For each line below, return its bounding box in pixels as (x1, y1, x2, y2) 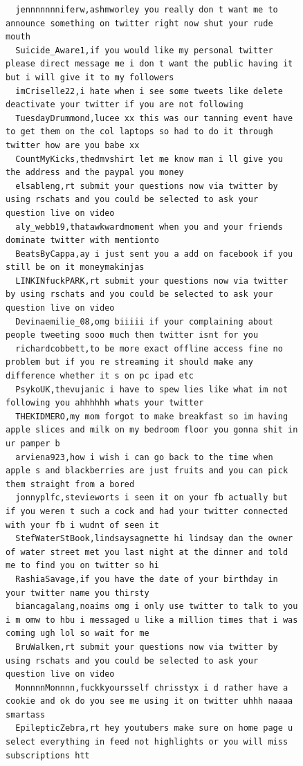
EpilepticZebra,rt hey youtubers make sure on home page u (15, 723, 293, 733)
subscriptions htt (6, 750, 90, 760)
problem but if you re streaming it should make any (6, 357, 253, 367)
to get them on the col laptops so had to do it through (6, 127, 273, 137)
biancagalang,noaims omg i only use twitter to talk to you (15, 601, 298, 612)
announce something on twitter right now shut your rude (6, 18, 273, 28)
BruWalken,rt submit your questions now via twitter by (15, 641, 278, 652)
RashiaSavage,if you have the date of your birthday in (15, 574, 278, 584)
